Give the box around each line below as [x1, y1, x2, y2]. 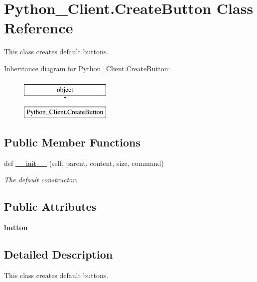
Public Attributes [4, 199, 97, 214]
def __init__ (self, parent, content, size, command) [4, 157, 164, 168]
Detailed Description [4, 247, 113, 262]
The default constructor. [4, 174, 78, 185]
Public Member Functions [4, 135, 140, 150]
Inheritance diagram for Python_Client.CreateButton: [4, 63, 170, 73]
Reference [4, 17, 73, 38]
